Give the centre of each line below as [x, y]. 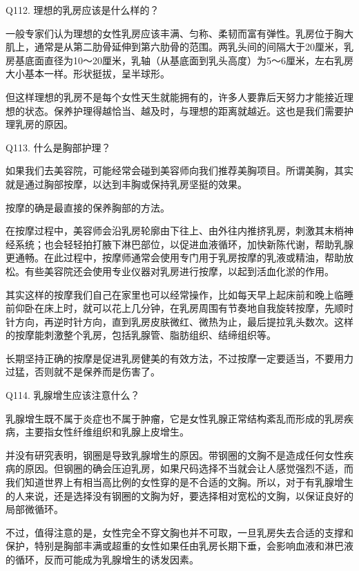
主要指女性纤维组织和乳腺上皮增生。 [107, 432]
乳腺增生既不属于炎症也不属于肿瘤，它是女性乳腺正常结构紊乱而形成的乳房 [175, 418]
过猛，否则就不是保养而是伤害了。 [83, 372]
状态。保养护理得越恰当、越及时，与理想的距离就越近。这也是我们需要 [184, 110]
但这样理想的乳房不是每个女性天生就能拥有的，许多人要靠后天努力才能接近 [175, 96]
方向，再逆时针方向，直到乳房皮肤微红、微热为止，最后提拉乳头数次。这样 [184, 321]
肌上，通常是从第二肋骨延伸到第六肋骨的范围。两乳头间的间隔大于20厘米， [175, 47]
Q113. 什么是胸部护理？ [58, 147]
